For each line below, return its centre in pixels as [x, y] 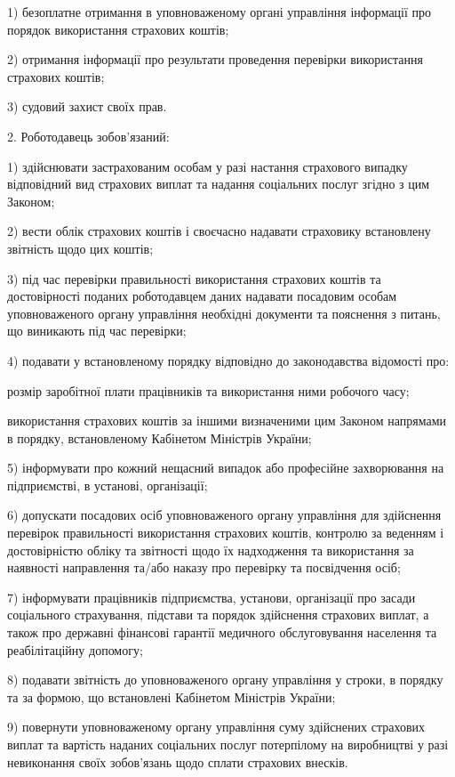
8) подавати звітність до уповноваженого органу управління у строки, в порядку [225, 680]
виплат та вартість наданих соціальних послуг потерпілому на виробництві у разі [228, 744]
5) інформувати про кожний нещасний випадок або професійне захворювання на [226, 468]
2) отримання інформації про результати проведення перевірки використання [216, 59]
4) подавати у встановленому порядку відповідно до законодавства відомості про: [228, 360]
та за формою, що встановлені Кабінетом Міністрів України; [172, 696]
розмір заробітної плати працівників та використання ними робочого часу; [208, 390]
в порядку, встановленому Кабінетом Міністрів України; [160, 437]
